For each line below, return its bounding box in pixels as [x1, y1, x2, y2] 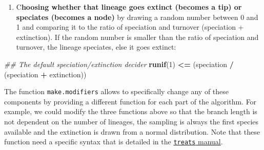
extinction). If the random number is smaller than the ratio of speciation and [16, 31, 259, 42]
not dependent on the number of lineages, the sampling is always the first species [4, 116, 259, 126]
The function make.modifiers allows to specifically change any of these [4, 86, 229, 97]
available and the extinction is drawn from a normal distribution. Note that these [4, 126, 260, 137]
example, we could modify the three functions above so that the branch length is [4, 106, 257, 117]
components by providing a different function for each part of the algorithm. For [4, 96, 257, 106]
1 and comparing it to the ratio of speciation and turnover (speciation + [16, 22, 244, 32]
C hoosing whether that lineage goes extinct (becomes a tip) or [16, 2, 242, 12]
